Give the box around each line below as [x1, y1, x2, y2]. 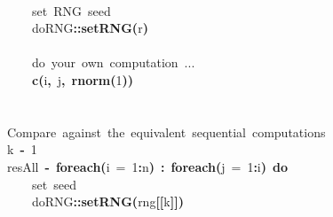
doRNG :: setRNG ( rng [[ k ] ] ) [32, 192, 184, 211]
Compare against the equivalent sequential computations [7, 122, 326, 141]
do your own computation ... [32, 53, 195, 72]
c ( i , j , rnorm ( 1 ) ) [32, 70, 134, 89]
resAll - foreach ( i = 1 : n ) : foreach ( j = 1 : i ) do [7, 157, 289, 175]
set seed [32, 174, 76, 193]
